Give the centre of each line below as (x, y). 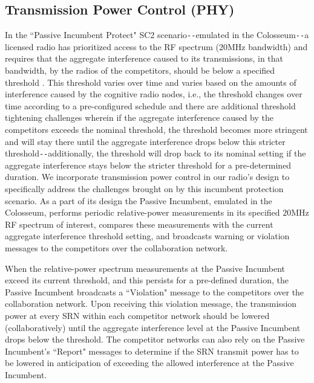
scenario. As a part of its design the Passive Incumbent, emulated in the (139, 200)
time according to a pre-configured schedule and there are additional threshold (150, 105)
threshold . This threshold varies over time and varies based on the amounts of (151, 82)
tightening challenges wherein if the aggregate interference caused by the (139, 117)
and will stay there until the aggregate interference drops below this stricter (145, 141)
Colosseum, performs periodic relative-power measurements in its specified (142, 212)
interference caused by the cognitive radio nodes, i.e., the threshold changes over (154, 94)
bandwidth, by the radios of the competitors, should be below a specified (140, 70)
